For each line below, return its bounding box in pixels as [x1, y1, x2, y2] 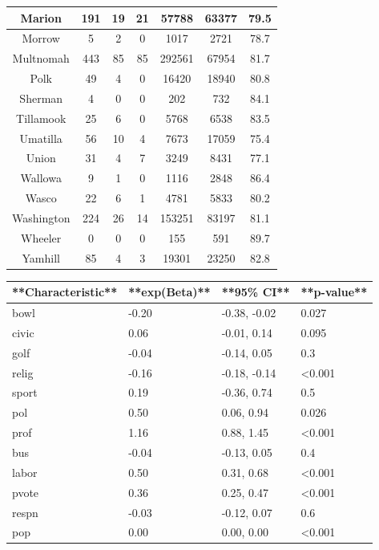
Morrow [22, 30, 60, 47]
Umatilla [19, 129, 62, 146]
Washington [12, 209, 71, 226]
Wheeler [21, 229, 62, 246]
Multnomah [12, 50, 70, 67]
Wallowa [20, 169, 62, 186]
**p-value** [300, 283, 368, 300]
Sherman [19, 89, 63, 106]
